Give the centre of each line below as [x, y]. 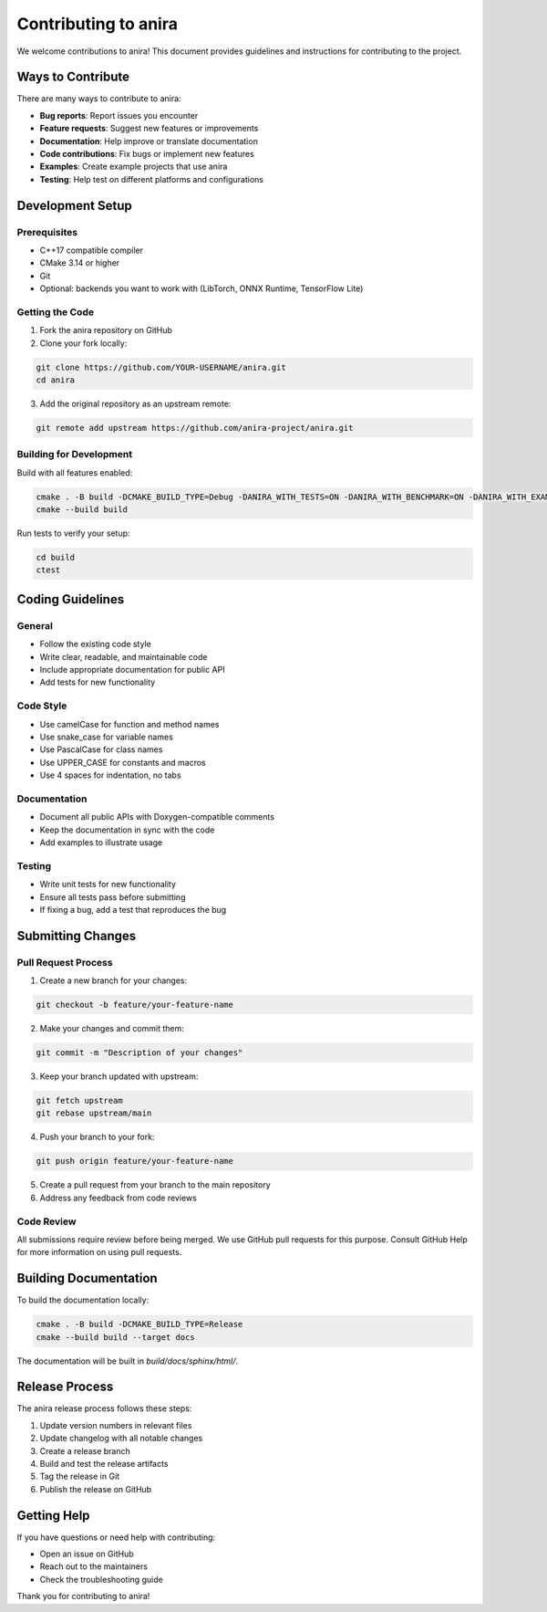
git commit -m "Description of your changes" [139, 1053]
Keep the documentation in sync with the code [127, 830]
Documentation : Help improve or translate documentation [149, 141]
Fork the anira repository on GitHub [106, 330]
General [35, 625]
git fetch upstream [79, 1101]
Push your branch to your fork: [97, 1137]
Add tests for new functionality [98, 682]
